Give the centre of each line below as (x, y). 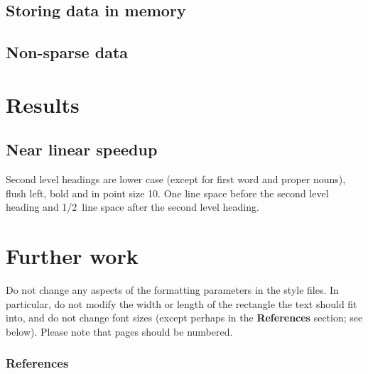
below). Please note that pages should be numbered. (119, 331)
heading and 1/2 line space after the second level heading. (132, 207)
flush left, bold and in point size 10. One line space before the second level (167, 193)
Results (43, 104)
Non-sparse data (67, 52)
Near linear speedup (82, 149)
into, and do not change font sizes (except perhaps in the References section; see (184, 318)
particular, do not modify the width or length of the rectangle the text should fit (182, 303)
